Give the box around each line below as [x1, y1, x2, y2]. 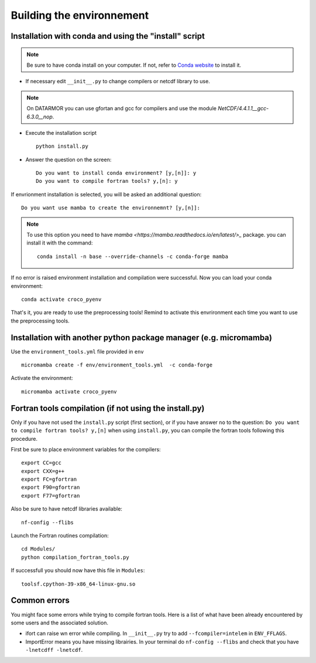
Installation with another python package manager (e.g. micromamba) [11, 332, 272, 342]
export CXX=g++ [21, 468, 65, 474]
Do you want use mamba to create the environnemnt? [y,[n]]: [21, 205, 200, 211]
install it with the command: [26, 239, 93, 246]
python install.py [36, 143, 89, 149]
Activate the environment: [11, 375, 73, 382]
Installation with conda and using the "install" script [11, 31, 205, 41]
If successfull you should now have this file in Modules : [11, 567, 145, 574]
